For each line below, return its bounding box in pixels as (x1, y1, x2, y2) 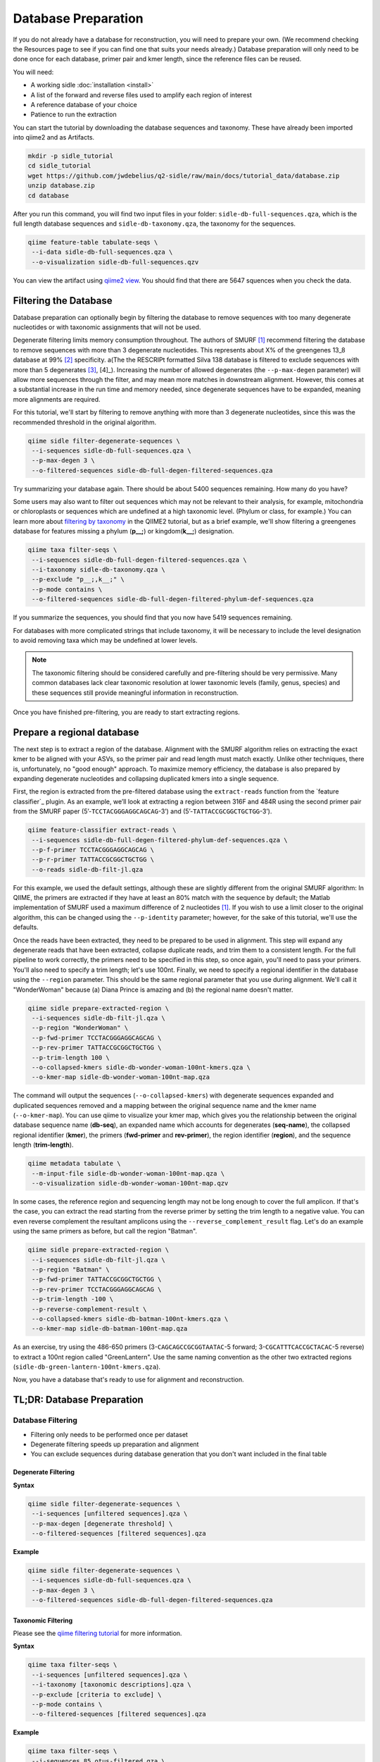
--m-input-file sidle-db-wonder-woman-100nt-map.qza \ (32, 1169, 225, 1177)
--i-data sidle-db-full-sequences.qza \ (32, 248, 173, 257)
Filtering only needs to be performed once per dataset (30, 1430, 188, 1438)
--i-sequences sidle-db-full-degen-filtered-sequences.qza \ (32, 555, 247, 564)
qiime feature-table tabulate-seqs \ (27, 238, 158, 246)
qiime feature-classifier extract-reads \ (27, 826, 177, 834)
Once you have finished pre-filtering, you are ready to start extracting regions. (13, 708, 241, 716)
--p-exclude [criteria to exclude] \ (32, 1690, 162, 1699)
